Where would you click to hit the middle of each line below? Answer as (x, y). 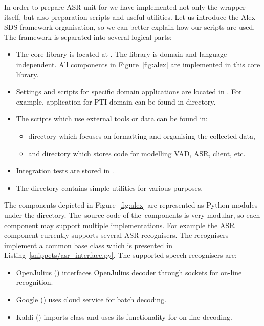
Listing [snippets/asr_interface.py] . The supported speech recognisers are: (120, 255)
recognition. (35, 282)
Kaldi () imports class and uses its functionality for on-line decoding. (124, 317)
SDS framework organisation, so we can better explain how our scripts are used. (130, 27)
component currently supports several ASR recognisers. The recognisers (116, 235)
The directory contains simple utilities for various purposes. (109, 187)
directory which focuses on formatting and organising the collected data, (142, 136)
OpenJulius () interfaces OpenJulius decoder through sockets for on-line (129, 272)
